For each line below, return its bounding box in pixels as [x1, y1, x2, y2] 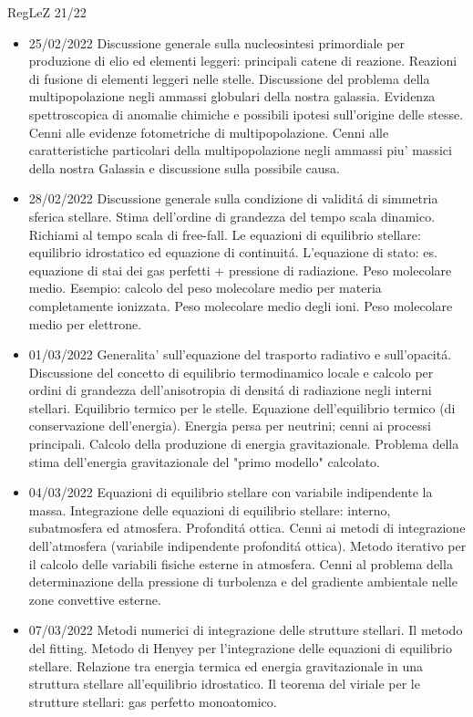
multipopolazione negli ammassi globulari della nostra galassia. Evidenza [28, 87, 436, 106]
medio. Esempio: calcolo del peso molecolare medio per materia [28, 278, 382, 297]
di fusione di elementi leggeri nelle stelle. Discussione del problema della [28, 68, 430, 88]
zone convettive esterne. [28, 589, 161, 608]
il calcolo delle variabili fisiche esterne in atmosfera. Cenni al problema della [28, 554, 453, 573]
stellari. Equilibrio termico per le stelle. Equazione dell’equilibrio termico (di [28, 398, 456, 417]
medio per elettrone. [28, 314, 142, 333]
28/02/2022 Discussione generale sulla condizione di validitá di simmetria [28, 189, 438, 208]
